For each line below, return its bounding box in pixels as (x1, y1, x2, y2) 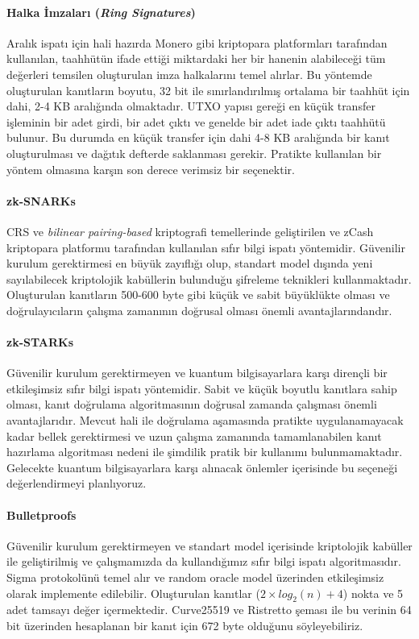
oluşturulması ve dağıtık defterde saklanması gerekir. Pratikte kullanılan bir (6, 144, 382, 161)
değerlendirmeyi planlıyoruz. (6, 475, 147, 492)
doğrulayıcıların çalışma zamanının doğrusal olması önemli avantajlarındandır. (6, 301, 392, 318)
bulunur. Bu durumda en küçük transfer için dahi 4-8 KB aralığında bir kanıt (6, 129, 390, 146)
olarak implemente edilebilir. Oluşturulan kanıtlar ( (6, 584, 260, 601)
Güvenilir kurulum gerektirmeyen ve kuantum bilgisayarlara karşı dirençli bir (6, 364, 388, 381)
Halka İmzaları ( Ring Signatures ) (6, 3, 196, 20)
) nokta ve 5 (342, 584, 404, 601)
